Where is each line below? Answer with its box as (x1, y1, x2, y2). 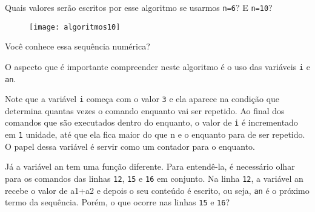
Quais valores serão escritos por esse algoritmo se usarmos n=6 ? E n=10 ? (5, 1, 273, 13)
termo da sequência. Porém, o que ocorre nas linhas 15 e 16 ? (5, 196, 230, 208)
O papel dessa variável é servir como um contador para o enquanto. (5, 140, 256, 152)
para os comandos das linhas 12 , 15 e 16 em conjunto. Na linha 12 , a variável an (5, 172, 303, 184)
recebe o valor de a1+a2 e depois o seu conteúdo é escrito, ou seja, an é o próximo (5, 184, 310, 196)
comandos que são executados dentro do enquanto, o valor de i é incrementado (5, 116, 298, 129)
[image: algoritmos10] (29, 22, 121, 31)
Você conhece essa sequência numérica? (5, 40, 150, 53)
